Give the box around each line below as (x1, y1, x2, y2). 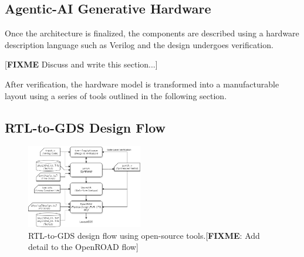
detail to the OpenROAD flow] (28, 241, 139, 253)
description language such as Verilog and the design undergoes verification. (5, 38, 273, 50)
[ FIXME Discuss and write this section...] (5, 58, 158, 70)
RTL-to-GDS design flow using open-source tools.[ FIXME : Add (28, 229, 260, 241)
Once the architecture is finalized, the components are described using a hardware (5, 27, 299, 39)
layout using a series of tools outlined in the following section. (5, 89, 227, 102)
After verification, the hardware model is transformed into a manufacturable (5, 77, 279, 90)
